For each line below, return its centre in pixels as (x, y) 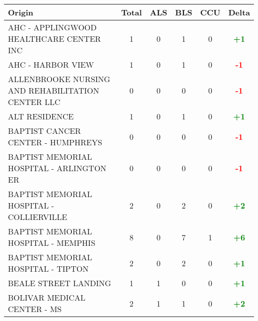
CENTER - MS (35, 309)
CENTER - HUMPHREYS (55, 142)
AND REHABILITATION (54, 90)
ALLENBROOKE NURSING (59, 79)
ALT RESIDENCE (41, 116)
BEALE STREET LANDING (60, 283)
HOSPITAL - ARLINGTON (57, 168)
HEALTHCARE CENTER (55, 39)
